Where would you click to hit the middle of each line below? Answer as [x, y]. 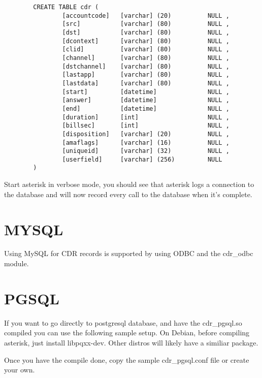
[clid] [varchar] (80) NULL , [146, 50]
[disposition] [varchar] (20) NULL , [146, 134]
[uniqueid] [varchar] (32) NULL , [146, 151]
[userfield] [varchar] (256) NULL [142, 159]
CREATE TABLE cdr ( [66, 7]
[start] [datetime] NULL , [146, 92]
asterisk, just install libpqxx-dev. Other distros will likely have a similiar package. [131, 342]
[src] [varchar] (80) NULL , [146, 24]
